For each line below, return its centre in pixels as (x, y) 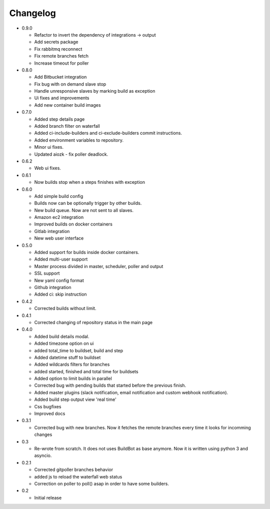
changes (43, 435)
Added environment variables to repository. (79, 140)
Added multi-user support (61, 259)
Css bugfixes (48, 406)
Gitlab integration (52, 231)
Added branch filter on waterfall (67, 126)
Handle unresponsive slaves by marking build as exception (95, 91)
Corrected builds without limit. (65, 309)
